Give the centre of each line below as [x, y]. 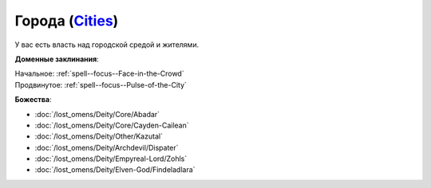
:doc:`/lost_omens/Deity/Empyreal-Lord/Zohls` [111, 159]
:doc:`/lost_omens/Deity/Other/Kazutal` [99, 136]
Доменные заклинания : [57, 59]
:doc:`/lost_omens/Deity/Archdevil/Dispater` [107, 147]
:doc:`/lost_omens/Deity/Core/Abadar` [97, 114]
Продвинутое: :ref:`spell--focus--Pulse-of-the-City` [101, 84]
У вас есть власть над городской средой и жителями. [107, 45]
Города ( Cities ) [67, 21]
